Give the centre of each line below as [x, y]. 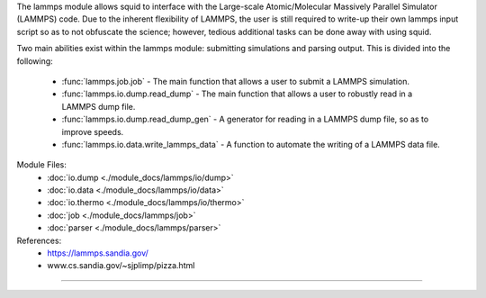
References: [39, 240]
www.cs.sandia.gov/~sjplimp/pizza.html [121, 266]
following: [35, 61]
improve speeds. [93, 131]
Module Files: [42, 165]
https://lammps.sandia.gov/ [98, 253]
